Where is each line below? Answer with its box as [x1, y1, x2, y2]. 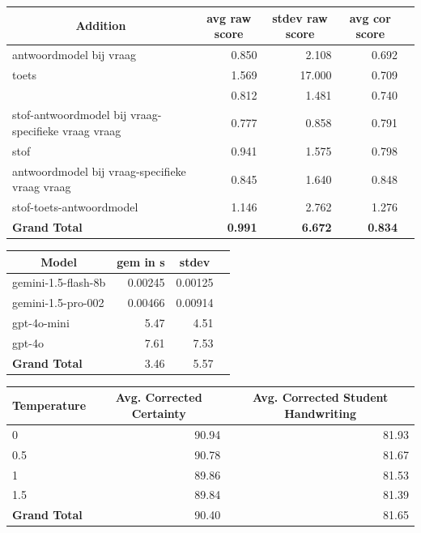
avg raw [206, 9, 252, 26]
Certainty [131, 405, 186, 422]
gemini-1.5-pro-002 [12, 294, 104, 311]
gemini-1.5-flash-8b [12, 274, 106, 291]
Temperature [12, 397, 87, 414]
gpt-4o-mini [12, 314, 70, 331]
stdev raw [272, 9, 328, 26]
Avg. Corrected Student [252, 389, 389, 406]
